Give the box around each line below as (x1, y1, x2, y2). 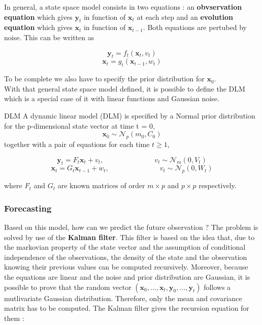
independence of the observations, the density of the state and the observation (4, 251, 247, 262)
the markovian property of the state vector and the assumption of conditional (4, 242, 246, 252)
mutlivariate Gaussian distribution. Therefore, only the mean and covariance (4, 292, 242, 303)
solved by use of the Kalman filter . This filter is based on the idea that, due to (4, 231, 255, 242)
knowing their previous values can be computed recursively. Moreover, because (4, 261, 248, 272)
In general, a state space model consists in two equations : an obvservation (4, 2, 242, 12)
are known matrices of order (57, 180, 145, 191)
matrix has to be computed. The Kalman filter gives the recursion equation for (4, 303, 249, 313)
